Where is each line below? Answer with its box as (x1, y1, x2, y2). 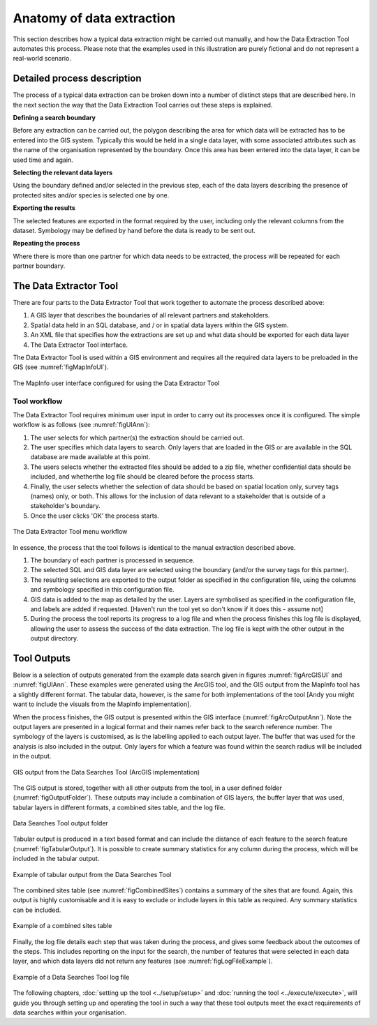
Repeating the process (13, 239, 80, 248)
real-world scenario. (13, 54, 71, 63)
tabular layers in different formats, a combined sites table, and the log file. (13, 803, 226, 811)
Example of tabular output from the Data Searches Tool (13, 870, 172, 878)
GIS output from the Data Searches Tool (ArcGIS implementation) (13, 768, 200, 776)
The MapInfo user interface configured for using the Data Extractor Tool (13, 379, 220, 387)
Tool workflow (13, 396, 63, 406)
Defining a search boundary (13, 114, 96, 122)
